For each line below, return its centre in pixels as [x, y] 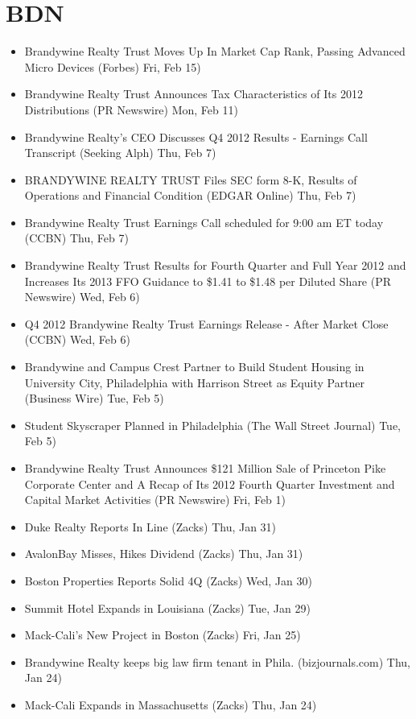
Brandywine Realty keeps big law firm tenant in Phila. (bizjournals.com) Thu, [218, 661]
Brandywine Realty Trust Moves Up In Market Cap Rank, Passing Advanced [215, 51]
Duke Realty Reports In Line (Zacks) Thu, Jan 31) [150, 526]
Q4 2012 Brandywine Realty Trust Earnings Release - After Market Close [206, 323]
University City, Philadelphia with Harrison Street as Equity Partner [195, 382]
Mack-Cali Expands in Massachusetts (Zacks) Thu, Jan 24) [171, 704]
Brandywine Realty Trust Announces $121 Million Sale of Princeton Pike [205, 468]
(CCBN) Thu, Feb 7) [76, 238]
